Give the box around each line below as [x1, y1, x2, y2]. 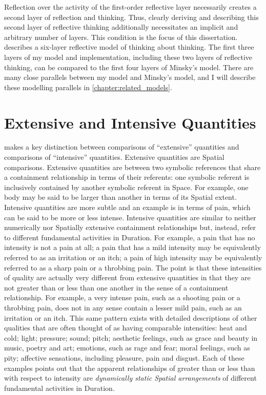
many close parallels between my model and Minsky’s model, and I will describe [4, 72, 256, 82]
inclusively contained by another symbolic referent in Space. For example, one [4, 181, 249, 192]
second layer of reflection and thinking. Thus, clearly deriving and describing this [4, 11, 259, 22]
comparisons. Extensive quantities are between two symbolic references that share [4, 161, 261, 172]
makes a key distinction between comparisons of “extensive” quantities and [4, 141, 239, 152]
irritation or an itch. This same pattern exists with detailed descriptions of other [4, 312, 257, 323]
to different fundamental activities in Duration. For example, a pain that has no [4, 232, 255, 242]
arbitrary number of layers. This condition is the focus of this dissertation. [4, 31, 238, 42]
